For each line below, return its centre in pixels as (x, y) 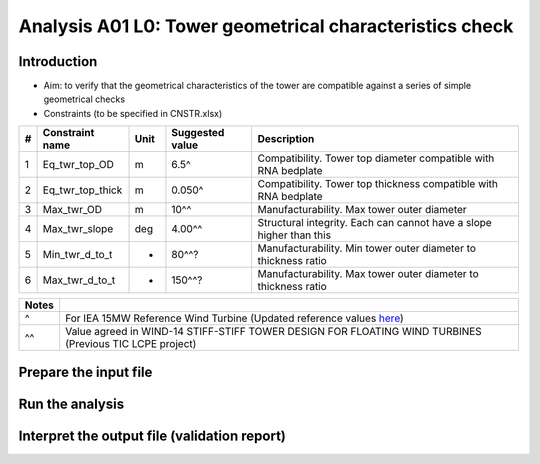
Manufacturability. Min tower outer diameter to (367, 248)
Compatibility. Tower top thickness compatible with (378, 184)
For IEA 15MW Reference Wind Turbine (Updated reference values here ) (234, 318)
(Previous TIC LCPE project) (131, 344)
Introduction (58, 61)
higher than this (294, 235)
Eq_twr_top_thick (82, 190)
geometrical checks (84, 99)
